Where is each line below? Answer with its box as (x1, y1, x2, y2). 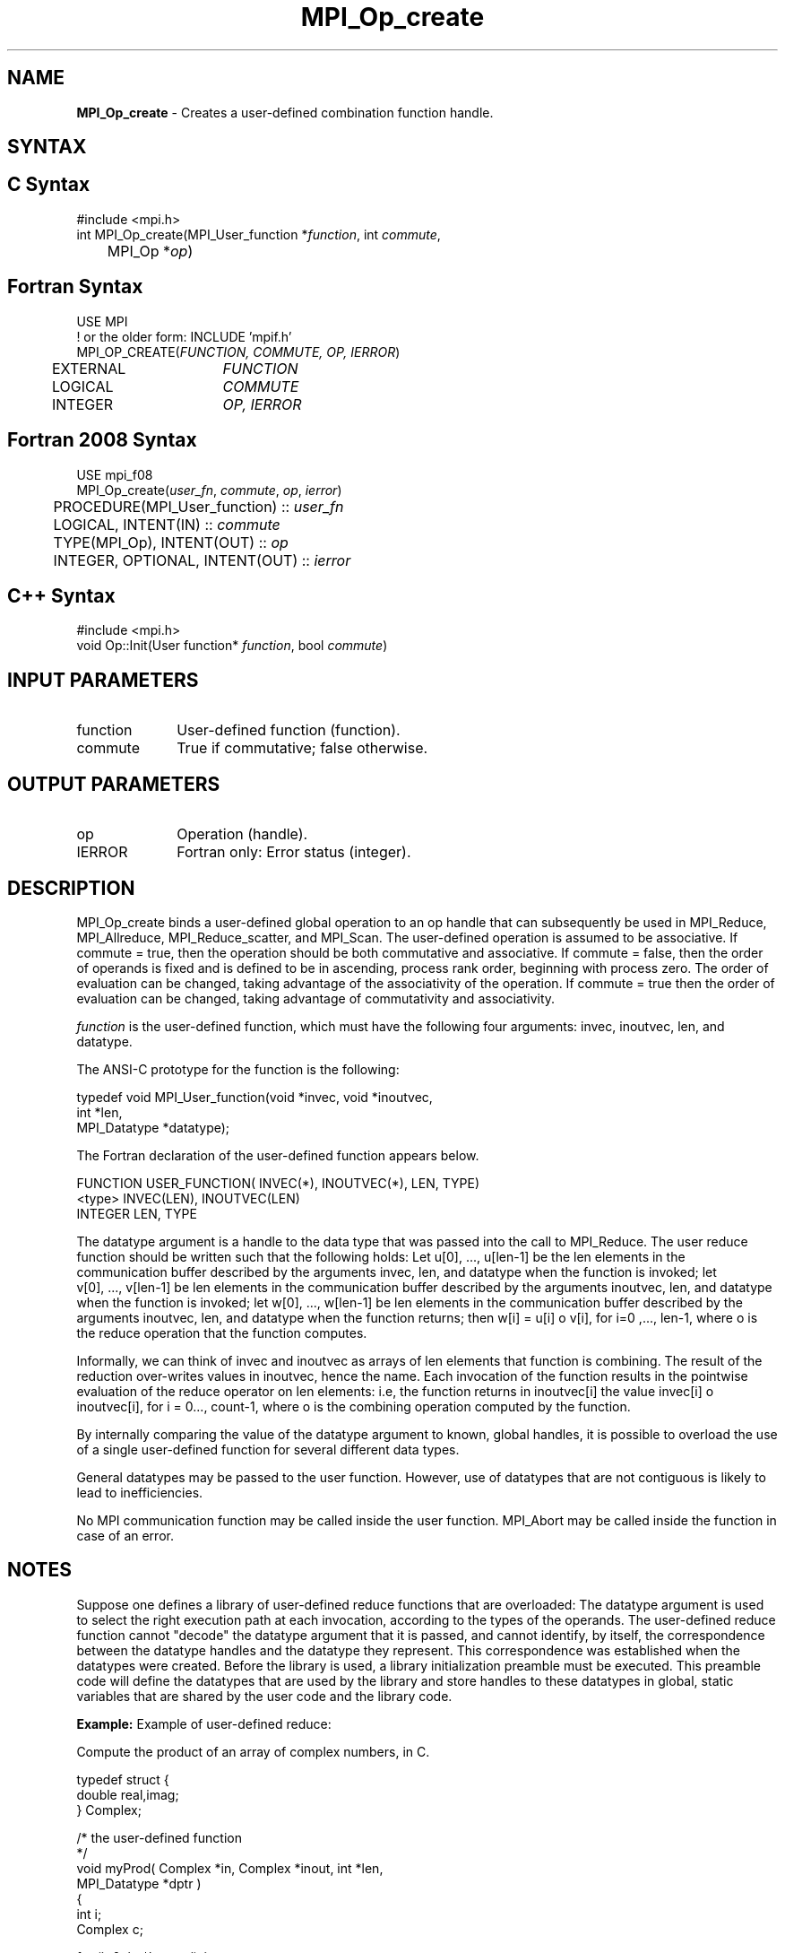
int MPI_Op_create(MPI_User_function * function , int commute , (76, 226, 441, 242)
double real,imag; (76, 1786, 179, 1802)
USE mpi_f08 (76, 466, 153, 482)
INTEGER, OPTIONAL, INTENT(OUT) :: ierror (53, 551, 351, 569)
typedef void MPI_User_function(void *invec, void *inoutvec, (76, 1089, 433, 1105)
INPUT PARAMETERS (7, 668, 199, 691)
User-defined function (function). (177, 721, 401, 740)
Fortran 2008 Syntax (7, 429, 197, 452)
